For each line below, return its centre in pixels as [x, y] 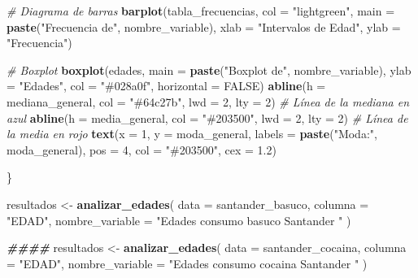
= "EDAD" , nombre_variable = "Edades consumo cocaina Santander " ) [187, 263]
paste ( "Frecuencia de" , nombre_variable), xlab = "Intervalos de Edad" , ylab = [204, 26]
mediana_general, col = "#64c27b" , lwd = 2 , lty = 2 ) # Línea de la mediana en [208, 101]
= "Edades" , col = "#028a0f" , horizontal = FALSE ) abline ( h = [166, 86]
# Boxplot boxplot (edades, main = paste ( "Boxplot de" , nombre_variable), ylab [209, 69]
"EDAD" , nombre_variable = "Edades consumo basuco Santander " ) [179, 220]
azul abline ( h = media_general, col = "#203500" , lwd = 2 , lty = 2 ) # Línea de [207, 117]
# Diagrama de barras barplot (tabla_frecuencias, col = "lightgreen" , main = [201, 11]
